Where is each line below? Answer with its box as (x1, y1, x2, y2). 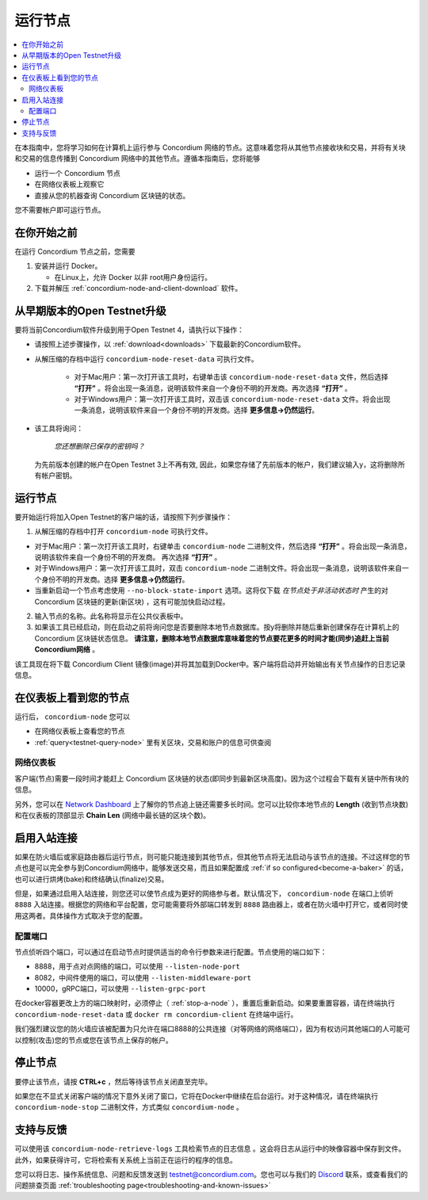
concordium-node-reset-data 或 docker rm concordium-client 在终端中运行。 (14, 1009, 298, 1018)
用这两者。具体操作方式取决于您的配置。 (14, 911, 147, 920)
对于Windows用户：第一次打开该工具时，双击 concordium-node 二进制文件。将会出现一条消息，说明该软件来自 (34, 564, 403, 573)
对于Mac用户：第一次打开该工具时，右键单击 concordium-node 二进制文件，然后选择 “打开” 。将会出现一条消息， (34, 541, 411, 551)
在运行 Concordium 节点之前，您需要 (14, 246, 136, 256)
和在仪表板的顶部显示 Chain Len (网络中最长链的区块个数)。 (14, 810, 211, 820)
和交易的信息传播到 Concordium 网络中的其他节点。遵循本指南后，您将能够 (14, 154, 261, 163)
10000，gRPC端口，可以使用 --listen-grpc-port (34, 984, 206, 994)
